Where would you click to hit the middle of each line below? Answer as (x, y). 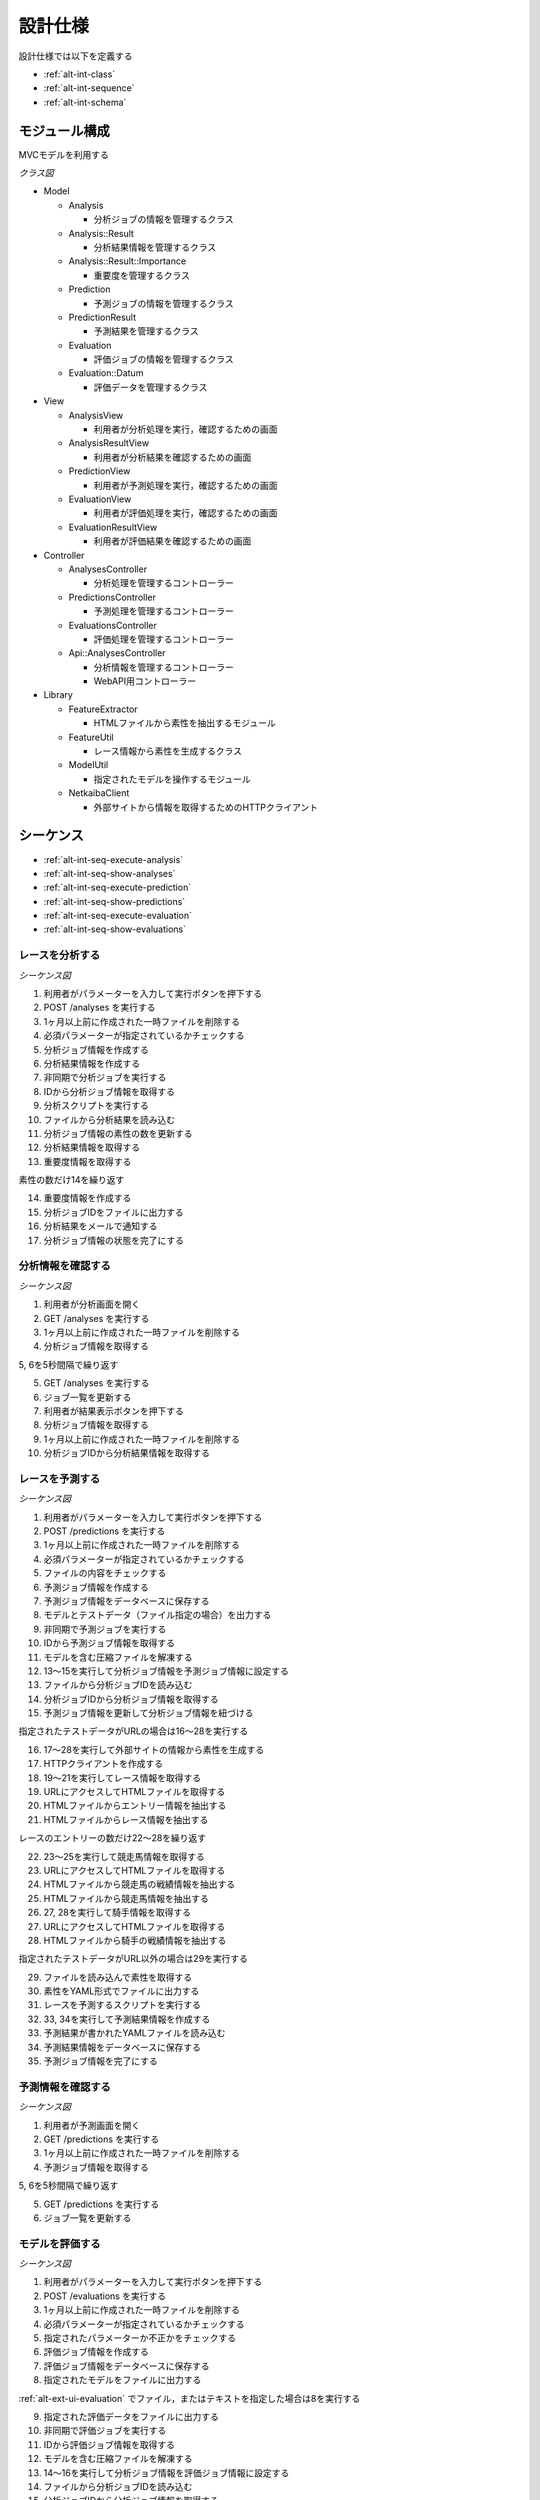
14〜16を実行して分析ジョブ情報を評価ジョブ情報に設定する (166, 2472)
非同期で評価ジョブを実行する (105, 2431)
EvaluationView (100, 499)
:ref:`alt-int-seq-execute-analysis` (113, 859)
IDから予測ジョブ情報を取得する (109, 1643)
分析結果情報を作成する (91, 1063)
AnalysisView (96, 415)
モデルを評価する (59, 2243)
